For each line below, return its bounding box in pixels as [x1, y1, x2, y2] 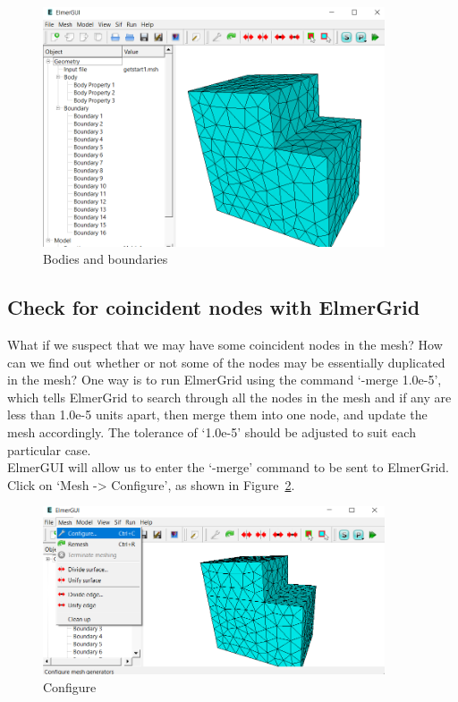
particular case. [7, 440, 91, 459]
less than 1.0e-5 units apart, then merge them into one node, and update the [7, 405, 428, 424]
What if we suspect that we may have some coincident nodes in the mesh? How [7, 335, 443, 354]
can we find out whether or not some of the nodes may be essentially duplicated [7, 352, 445, 371]
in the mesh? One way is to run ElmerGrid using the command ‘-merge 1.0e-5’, [7, 370, 442, 389]
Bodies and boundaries [43, 250, 168, 268]
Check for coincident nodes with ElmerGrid [7, 293, 420, 321]
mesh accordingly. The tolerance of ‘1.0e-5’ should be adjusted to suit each [7, 423, 416, 442]
